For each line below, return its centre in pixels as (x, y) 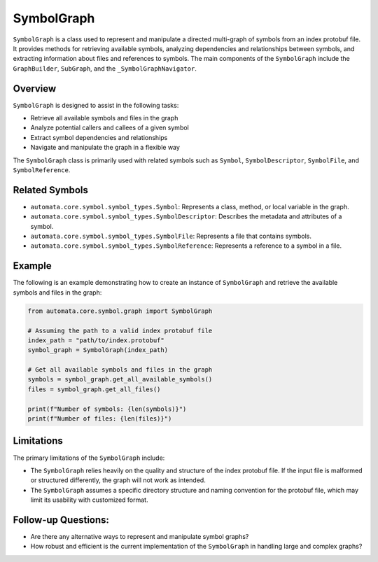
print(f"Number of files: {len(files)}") (100, 419)
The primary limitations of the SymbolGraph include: (89, 458)
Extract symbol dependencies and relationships (99, 137)
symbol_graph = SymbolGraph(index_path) (98, 350)
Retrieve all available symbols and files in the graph (104, 118)
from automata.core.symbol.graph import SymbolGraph (120, 311)
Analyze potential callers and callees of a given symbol (110, 128)
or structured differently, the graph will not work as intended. (118, 480)
